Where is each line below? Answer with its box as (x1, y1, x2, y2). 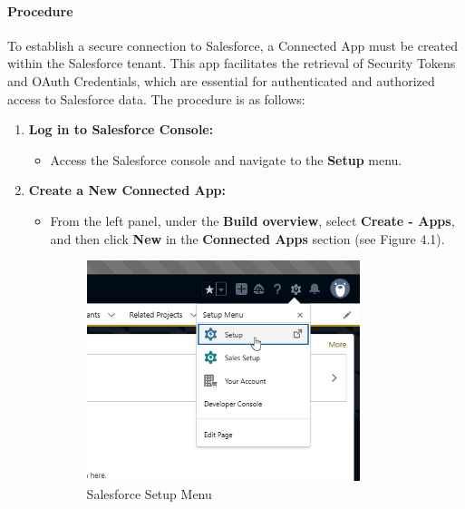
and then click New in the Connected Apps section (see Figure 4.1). (50, 229, 445, 248)
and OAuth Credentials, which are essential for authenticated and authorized (7, 71, 435, 90)
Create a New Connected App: (28, 181, 227, 200)
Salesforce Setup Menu (86, 484, 212, 503)
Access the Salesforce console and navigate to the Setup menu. (50, 150, 402, 169)
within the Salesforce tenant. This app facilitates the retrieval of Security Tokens (7, 54, 456, 73)
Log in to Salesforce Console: (28, 120, 214, 139)
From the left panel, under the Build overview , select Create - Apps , (50, 210, 455, 230)
